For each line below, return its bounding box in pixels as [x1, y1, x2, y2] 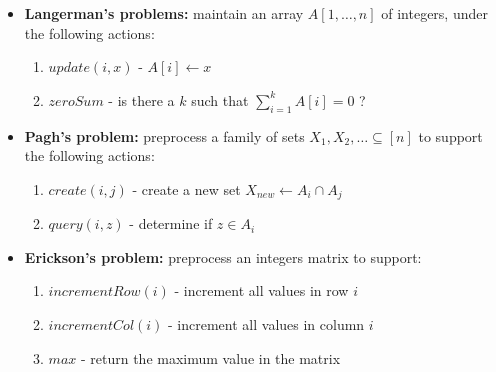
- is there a [108, 89, 175, 110]
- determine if [129, 213, 213, 234]
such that [191, 89, 249, 110]
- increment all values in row [174, 280, 349, 301]
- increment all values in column [168, 314, 365, 334]
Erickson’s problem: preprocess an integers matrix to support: [24, 246, 422, 267]
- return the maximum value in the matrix [80, 347, 341, 368]
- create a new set [132, 178, 241, 199]
